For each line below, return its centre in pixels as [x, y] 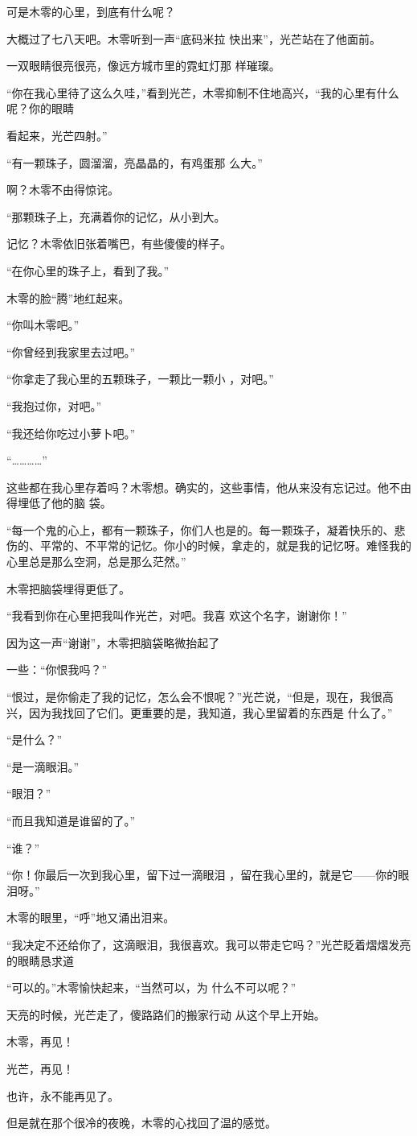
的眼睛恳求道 [40, 960]
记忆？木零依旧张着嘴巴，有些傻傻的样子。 [119, 244]
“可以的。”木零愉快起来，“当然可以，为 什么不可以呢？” [151, 987]
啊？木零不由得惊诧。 [63, 190]
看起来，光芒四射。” [57, 135]
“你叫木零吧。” [43, 325]
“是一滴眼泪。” [43, 766]
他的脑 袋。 [81, 503]
